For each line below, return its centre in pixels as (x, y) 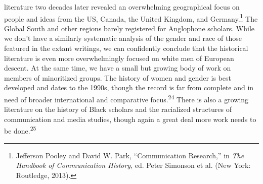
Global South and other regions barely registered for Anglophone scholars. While (129, 28)
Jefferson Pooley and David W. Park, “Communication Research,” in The (130, 155)
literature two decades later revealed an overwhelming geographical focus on (122, 7)
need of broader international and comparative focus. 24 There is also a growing (126, 99)
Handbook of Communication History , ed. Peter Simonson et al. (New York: (133, 165)
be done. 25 (20, 130)
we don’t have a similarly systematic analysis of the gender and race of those (123, 38)
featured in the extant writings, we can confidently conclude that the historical (126, 48)
